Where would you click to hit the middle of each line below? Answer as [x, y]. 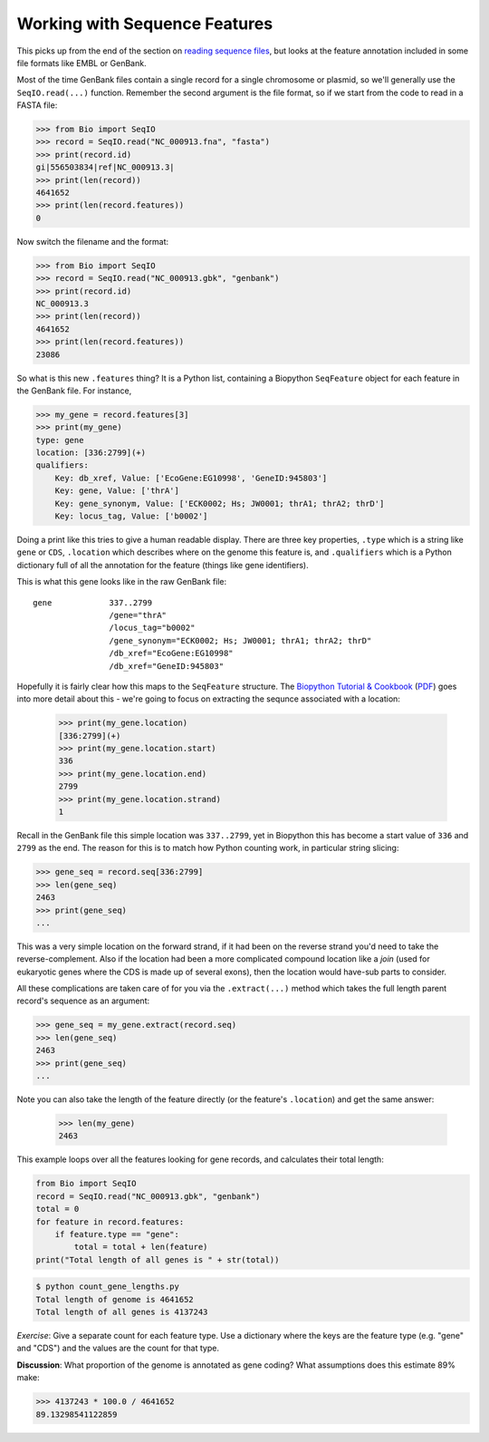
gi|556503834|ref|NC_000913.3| [105, 167]
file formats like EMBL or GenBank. [81, 63]
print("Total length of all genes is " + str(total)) [158, 1259]
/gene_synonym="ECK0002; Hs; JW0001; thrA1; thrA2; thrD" [240, 640]
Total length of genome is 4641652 [115, 1299]
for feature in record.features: [110, 1222]
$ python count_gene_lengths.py [108, 1287]
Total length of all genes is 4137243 [122, 1312]
